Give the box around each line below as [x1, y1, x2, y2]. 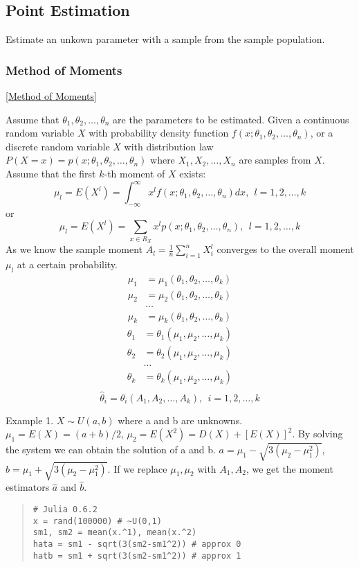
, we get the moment [246, 461, 333, 476]
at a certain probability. [17, 257, 118, 271]
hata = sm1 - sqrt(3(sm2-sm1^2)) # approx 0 [33, 539, 241, 549]
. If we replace [107, 461, 167, 476]
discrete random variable [6, 139, 110, 153]
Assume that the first [6, 166, 96, 180]
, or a [310, 125, 333, 140]
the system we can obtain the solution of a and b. [6, 442, 216, 457]
